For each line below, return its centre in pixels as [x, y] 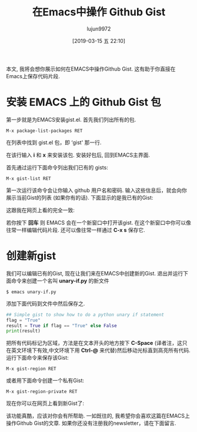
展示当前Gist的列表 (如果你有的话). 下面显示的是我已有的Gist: [80, 197]
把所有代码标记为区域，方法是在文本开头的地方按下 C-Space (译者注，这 [94, 343]
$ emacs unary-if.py [31, 292]
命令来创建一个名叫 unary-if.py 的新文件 [60, 281]
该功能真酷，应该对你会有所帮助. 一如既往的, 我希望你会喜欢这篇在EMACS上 [98, 416]
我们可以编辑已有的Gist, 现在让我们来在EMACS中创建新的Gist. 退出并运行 [95, 273]
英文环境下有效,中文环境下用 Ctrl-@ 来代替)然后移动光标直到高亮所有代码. [101, 350]
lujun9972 [99, 29]
